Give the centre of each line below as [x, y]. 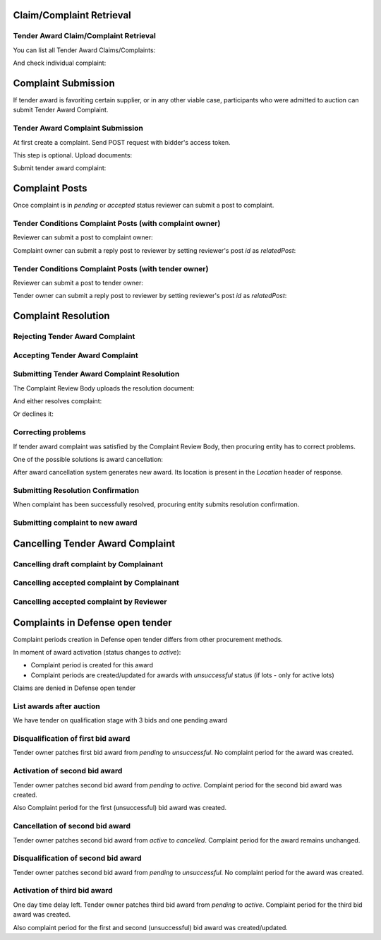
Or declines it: [34, 414]
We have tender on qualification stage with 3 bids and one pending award [120, 720]
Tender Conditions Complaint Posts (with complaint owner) [117, 224]
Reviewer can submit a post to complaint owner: [83, 237]
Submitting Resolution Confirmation [76, 491]
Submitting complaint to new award [75, 523]
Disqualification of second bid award [77, 858]
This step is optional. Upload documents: [73, 155]
